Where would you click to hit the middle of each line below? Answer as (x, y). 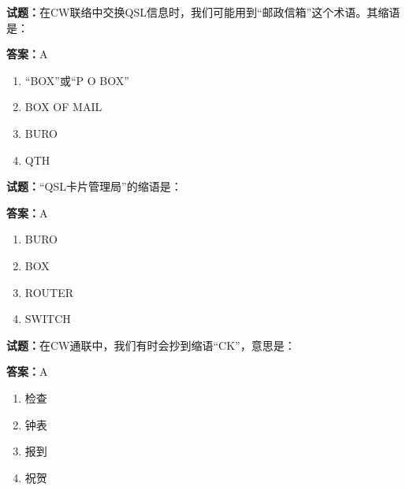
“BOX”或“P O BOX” (77, 80)
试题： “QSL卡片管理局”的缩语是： (94, 186)
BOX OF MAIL (63, 107)
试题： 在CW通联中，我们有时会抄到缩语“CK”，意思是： (151, 345)
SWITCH (48, 319)
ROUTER (49, 292)
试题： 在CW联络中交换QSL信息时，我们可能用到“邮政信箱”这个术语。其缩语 (203, 12)
